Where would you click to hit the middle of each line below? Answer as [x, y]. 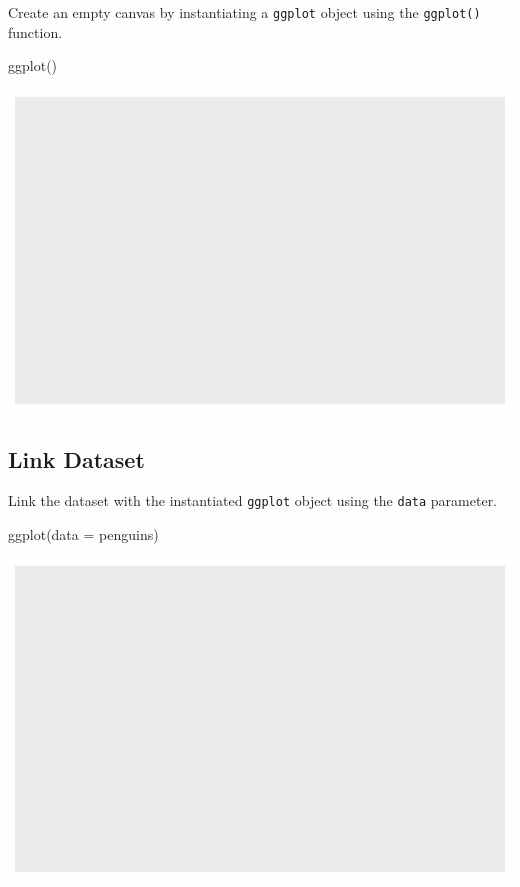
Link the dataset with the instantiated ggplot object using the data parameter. [253, 500]
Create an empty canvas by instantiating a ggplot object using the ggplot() [244, 12]
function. [35, 31]
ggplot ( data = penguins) [83, 534]
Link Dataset [76, 458]
